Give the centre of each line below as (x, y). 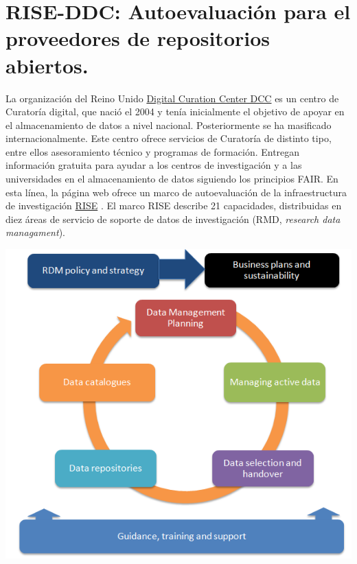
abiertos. (47, 65)
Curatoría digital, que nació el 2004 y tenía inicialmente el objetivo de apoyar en (175, 111)
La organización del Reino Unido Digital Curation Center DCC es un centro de (172, 98)
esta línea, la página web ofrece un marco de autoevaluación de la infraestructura (176, 192)
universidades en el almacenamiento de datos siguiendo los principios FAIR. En (172, 179)
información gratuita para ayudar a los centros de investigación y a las (154, 165)
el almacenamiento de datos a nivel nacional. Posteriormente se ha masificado (169, 125)
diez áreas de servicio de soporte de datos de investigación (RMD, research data (173, 219)
